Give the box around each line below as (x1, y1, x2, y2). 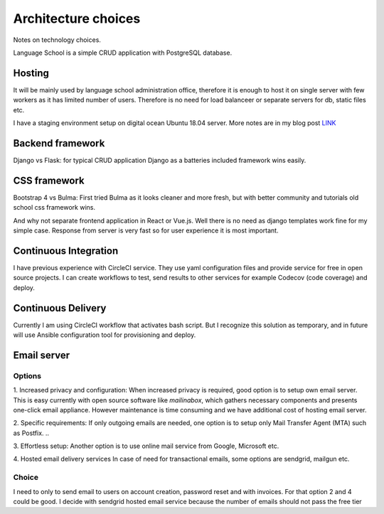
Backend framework (13, 137, 105, 149)
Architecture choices (13, 11, 141, 26)
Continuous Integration (13, 245, 119, 257)
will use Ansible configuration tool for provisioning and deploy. (13, 331, 196, 339)
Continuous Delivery (13, 302, 107, 314)
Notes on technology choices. (13, 36, 101, 44)
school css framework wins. (13, 203, 96, 212)
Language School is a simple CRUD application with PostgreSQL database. (13, 48, 233, 57)
